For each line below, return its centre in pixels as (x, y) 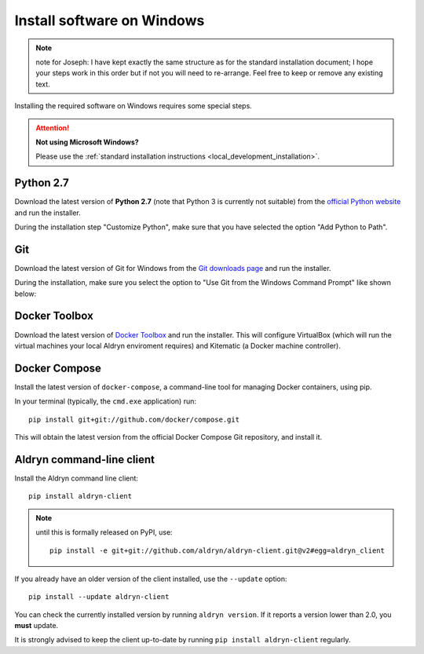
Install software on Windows (110, 20)
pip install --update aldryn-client (99, 597)
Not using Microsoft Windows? (87, 142)
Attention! (53, 128)
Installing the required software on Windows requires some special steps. (133, 106)
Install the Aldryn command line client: (77, 478)
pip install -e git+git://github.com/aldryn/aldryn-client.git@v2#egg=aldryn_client (217, 550)
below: (26, 294)
